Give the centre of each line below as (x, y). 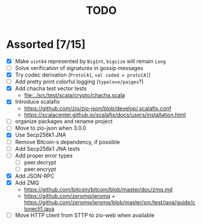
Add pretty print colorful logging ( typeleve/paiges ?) (79, 82)
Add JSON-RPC (35, 176)
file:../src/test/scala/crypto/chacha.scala (74, 95)
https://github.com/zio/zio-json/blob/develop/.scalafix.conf (98, 109)
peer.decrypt (40, 162)
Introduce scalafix (37, 102)
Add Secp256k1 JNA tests (47, 149)
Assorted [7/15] (46, 44)
